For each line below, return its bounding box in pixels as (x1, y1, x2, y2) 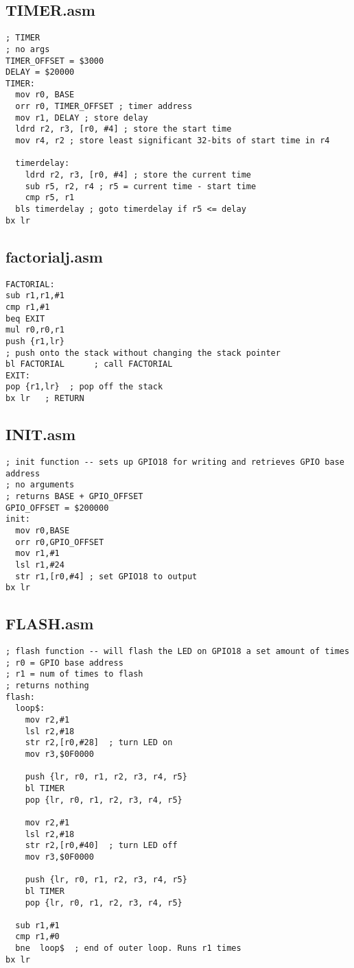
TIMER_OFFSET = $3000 (5, 56, 104, 66)
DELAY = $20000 (5, 67, 75, 77)
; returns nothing (5, 681, 89, 691)
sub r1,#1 (15, 920, 60, 930)
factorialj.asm (5, 245, 103, 267)
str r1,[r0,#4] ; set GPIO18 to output (15, 571, 198, 581)
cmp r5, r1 (25, 193, 75, 203)
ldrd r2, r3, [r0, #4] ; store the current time (25, 170, 251, 180)
